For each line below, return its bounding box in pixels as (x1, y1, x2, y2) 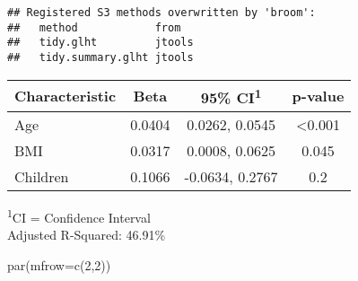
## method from (7, 21, 181, 34)
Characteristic (14, 85, 117, 107)
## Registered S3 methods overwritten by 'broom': (7, 6, 316, 19)
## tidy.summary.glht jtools (7, 50, 194, 64)
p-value (292, 85, 345, 107)
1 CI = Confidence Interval (7, 205, 151, 226)
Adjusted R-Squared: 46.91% (7, 225, 166, 244)
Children (14, 165, 69, 187)
